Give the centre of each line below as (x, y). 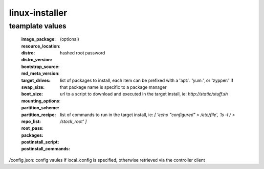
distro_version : (37, 60)
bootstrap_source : (40, 67)
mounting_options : (41, 101)
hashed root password (82, 53)
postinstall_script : (40, 142)
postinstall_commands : (46, 149)
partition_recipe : (39, 115)
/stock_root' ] (73, 121)
